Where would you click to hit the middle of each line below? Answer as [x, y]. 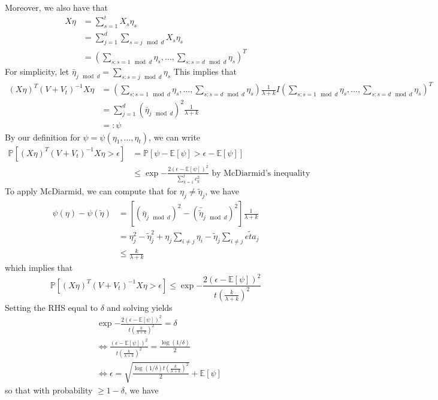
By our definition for [43, 137]
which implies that [39, 268]
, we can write [175, 137]
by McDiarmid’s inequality [261, 173]
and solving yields [140, 307]
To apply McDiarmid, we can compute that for [91, 191]
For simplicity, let [37, 71]
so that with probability [49, 390]
